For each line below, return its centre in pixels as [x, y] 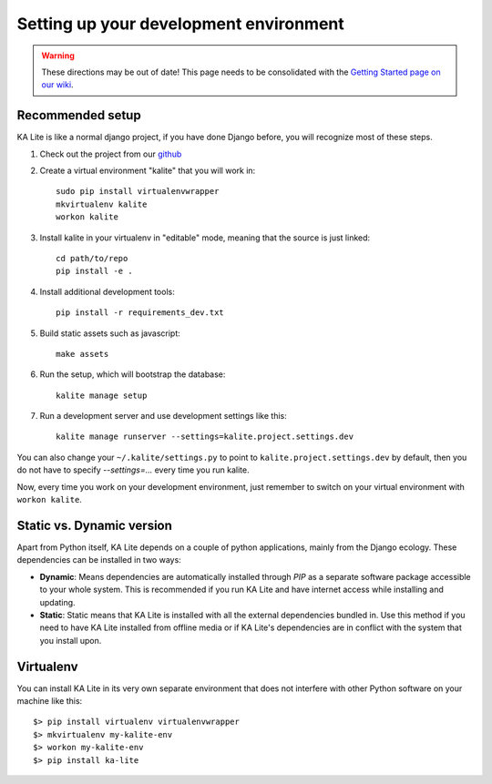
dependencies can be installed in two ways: [99, 560]
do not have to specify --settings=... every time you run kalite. [133, 470]
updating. [58, 602]
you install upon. [71, 640]
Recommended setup [79, 115]
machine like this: [50, 700]
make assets [82, 354]
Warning [58, 56]
